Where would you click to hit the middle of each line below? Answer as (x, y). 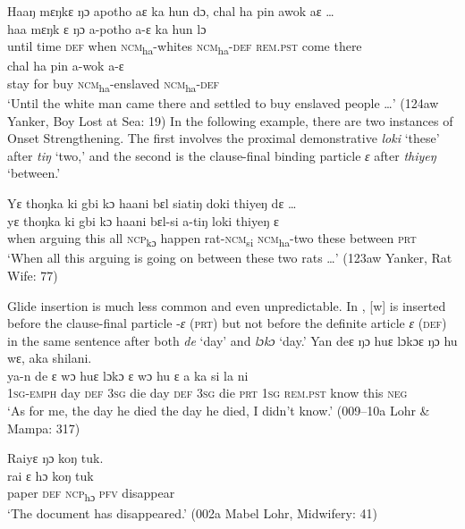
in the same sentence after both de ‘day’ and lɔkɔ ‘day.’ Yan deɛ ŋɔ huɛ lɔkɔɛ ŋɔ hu (232, 340)
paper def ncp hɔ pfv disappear (91, 494)
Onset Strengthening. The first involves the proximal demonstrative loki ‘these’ (224, 138)
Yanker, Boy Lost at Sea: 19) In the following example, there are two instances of (230, 120)
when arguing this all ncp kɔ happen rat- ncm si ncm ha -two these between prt (212, 239)
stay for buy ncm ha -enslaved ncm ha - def (114, 84)
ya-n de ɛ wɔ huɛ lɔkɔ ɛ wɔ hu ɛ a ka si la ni (128, 375)
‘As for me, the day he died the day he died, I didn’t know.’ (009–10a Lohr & (219, 411)
